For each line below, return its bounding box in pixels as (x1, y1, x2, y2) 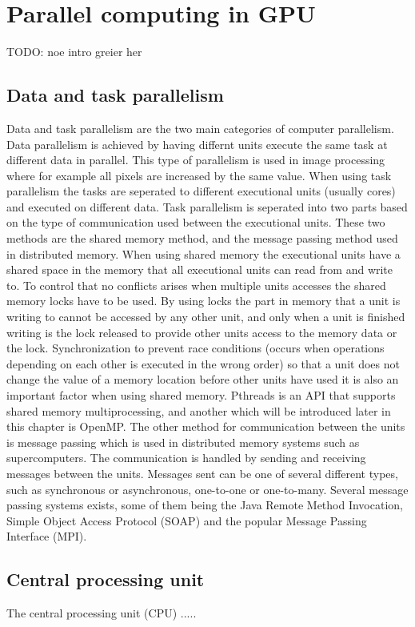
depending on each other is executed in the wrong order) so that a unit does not (6, 355, 400, 372)
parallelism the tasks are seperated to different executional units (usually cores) (6, 183, 396, 199)
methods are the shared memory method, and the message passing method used (6, 230, 398, 247)
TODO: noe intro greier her (6, 43, 142, 60)
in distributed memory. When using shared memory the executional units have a (6, 245, 401, 262)
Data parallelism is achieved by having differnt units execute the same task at (6, 135, 388, 152)
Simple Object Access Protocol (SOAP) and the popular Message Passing (6, 512, 367, 529)
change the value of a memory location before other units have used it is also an (6, 371, 399, 388)
